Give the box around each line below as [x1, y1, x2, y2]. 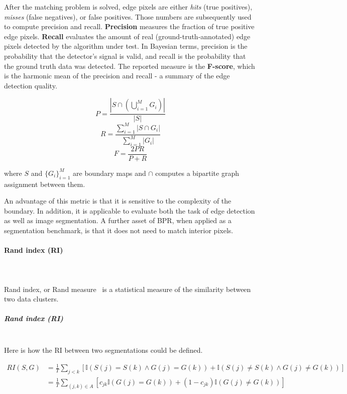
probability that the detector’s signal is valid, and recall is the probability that [4, 50, 246, 61]
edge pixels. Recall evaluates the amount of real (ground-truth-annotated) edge [4, 31, 251, 41]
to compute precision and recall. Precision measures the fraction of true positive [4, 21, 255, 32]
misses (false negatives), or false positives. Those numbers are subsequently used [4, 11, 252, 22]
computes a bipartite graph [155, 167, 239, 178]
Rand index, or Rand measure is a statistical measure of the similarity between [4, 283, 251, 294]
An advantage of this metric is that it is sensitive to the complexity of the [4, 195, 232, 206]
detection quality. [4, 80, 57, 90]
